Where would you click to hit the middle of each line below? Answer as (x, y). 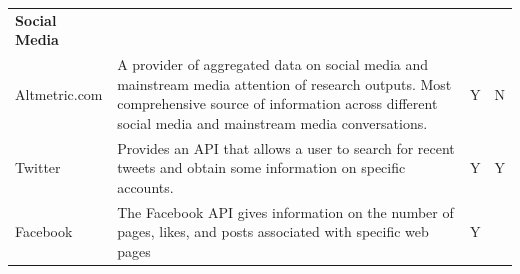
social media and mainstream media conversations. (272, 122)
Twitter (38, 167)
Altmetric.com (59, 93)
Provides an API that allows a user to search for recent (286, 147)
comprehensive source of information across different (277, 103)
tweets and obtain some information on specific (261, 167)
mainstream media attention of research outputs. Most (284, 83)
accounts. (145, 187)
